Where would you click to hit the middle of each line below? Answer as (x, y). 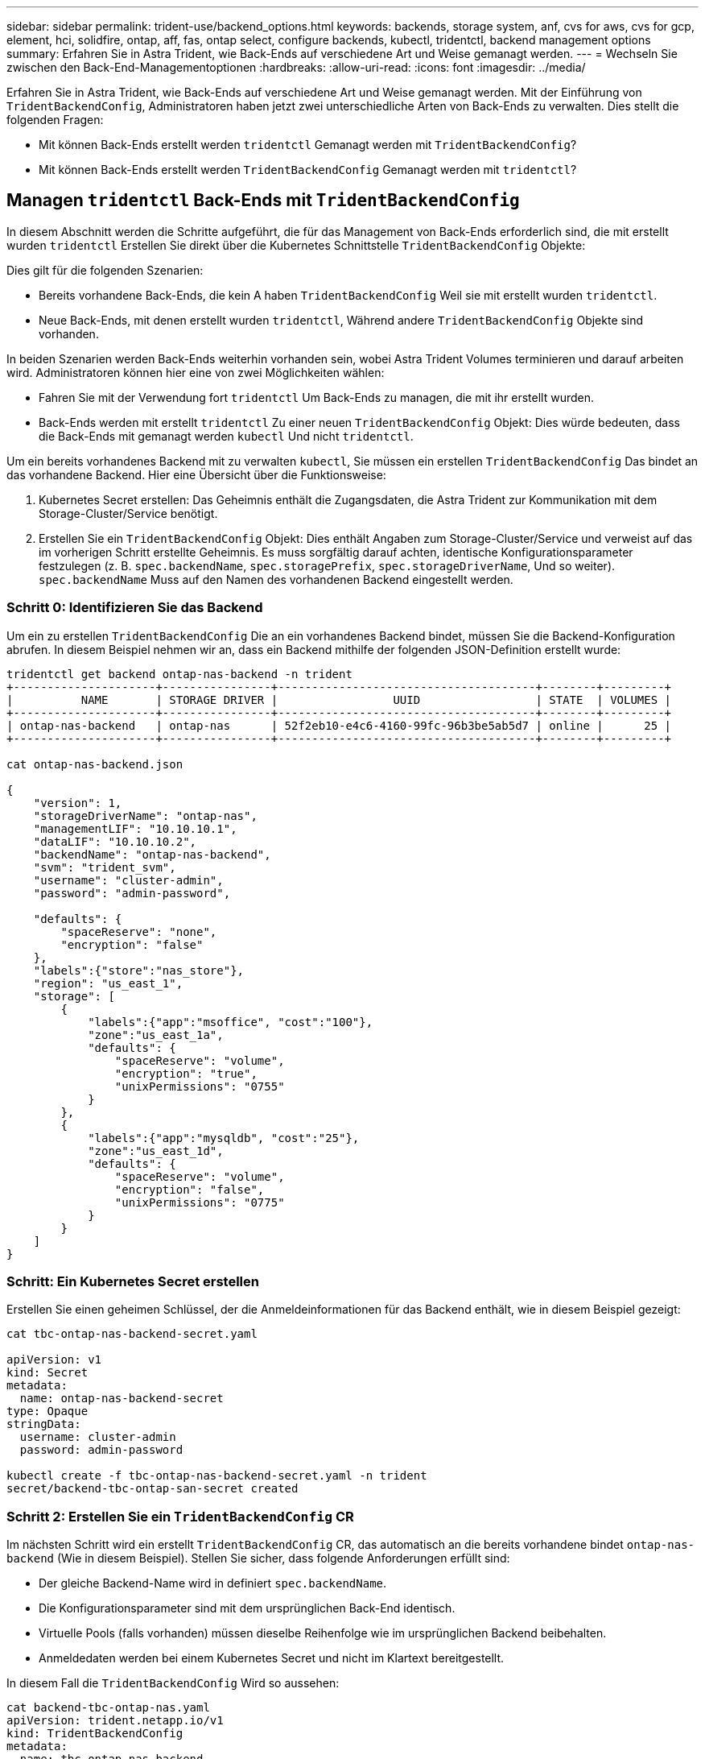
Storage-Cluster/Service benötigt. (128, 513)
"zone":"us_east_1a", (156, 1035)
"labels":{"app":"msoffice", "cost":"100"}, (231, 1022)
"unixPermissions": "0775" (200, 1202)
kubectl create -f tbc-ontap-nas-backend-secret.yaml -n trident (217, 1476)
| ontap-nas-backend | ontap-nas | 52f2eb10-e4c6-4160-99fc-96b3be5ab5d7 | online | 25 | (339, 725)
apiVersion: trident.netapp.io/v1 (115, 1721)
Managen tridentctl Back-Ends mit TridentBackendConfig (263, 201)
